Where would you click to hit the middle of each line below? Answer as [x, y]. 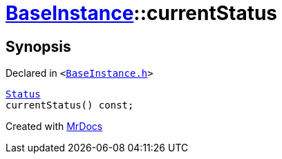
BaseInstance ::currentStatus [142, 13]
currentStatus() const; [70, 105]
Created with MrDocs [54, 127]
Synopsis [38, 46]
